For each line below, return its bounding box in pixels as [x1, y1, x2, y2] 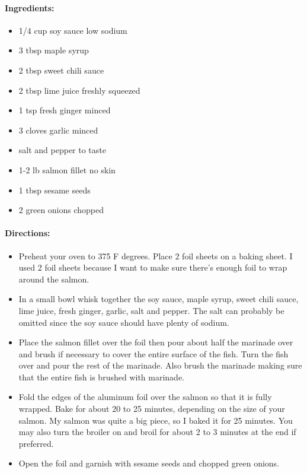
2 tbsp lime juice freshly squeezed [18, 84, 140, 96]
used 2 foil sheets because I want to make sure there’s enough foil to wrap [18, 261, 287, 274]
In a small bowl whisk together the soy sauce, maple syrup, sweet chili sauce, [18, 293, 299, 305]
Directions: [5, 227, 50, 239]
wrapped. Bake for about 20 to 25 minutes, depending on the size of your [18, 402, 285, 415]
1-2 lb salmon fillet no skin [18, 163, 116, 176]
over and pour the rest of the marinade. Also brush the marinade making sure [18, 359, 302, 372]
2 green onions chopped [18, 204, 104, 216]
